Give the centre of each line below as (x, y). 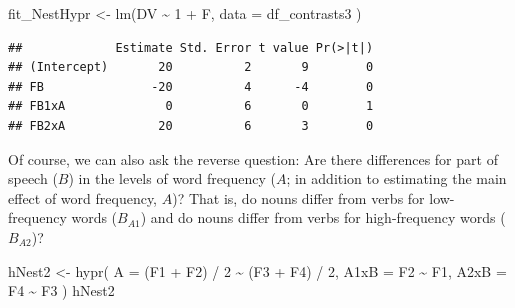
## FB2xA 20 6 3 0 (191, 125)
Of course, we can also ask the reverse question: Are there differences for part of (253, 158)
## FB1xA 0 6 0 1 (191, 106)
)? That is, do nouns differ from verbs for (298, 197)
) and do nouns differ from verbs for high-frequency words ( (323, 217)
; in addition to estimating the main (396, 178)
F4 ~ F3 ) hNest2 (61, 290)
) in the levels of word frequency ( (172, 178)
